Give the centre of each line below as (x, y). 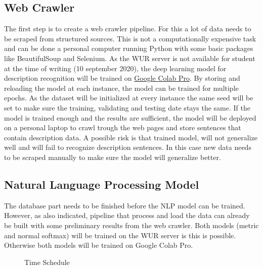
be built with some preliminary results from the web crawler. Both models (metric (131, 225)
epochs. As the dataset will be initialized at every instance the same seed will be (129, 98)
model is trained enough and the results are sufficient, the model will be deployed (130, 117)
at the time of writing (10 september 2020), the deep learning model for (115, 68)
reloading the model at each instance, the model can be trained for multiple (121, 88)
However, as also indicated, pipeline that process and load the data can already (127, 215)
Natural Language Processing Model (102, 184)
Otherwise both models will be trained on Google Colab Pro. (99, 245)
